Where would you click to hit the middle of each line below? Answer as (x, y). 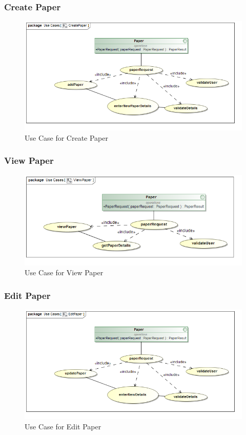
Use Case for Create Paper (66, 137)
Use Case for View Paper (64, 272)
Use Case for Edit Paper (63, 426)
